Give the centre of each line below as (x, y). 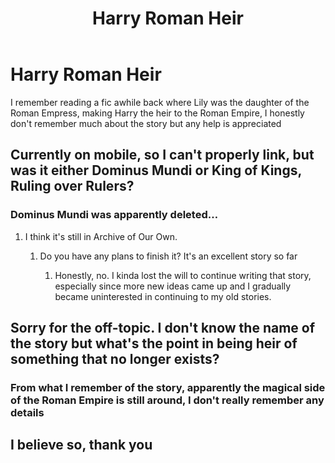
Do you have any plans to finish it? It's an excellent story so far (168, 256)
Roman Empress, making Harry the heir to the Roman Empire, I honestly (157, 113)
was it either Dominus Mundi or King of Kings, (156, 170)
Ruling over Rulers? (72, 186)
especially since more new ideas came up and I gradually (173, 286)
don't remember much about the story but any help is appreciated (146, 123)
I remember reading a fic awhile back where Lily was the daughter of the (160, 102)
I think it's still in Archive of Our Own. (101, 236)
